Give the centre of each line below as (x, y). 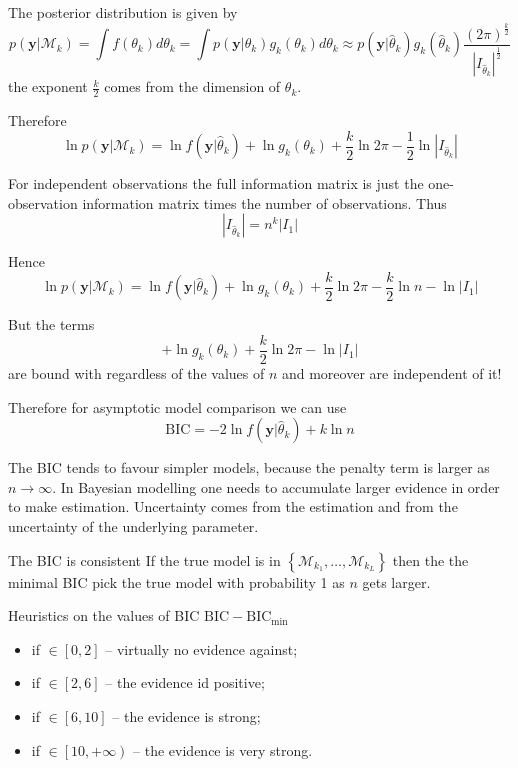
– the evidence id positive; (185, 682)
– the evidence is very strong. (223, 749)
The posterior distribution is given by (123, 12)
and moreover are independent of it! (391, 373)
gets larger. (396, 581)
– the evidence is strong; (186, 715)
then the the (430, 559)
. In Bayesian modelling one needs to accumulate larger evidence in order (276, 486)
